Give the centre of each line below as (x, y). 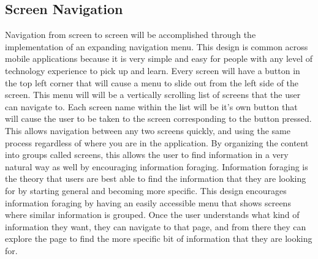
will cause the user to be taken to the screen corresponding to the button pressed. (158, 118)
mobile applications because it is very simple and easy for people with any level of (159, 58)
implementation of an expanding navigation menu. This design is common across (157, 46)
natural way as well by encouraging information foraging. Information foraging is (157, 166)
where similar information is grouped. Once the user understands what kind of (152, 215)
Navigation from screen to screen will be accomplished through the (131, 35)
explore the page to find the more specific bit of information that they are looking (159, 238)
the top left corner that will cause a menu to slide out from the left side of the (152, 82)
